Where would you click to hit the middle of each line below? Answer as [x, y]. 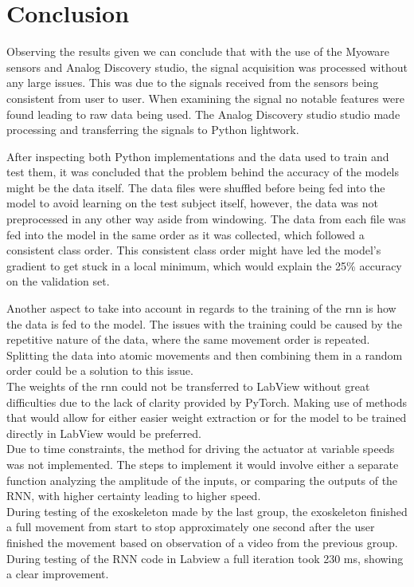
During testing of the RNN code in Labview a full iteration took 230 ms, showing [205, 558]
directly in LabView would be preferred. [104, 433]
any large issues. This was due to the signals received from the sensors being [193, 83]
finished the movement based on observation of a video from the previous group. [202, 542]
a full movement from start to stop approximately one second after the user [191, 527]
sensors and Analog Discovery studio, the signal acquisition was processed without [207, 67]
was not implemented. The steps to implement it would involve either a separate [203, 464]
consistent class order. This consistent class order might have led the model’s [194, 250]
